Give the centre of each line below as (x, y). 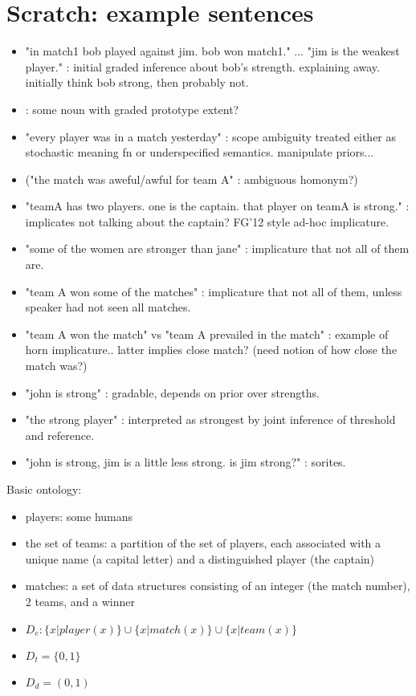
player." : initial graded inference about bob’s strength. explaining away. (202, 66)
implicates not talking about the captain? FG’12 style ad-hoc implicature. (207, 221)
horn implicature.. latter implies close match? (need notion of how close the (211, 350)
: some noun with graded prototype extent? (132, 109)
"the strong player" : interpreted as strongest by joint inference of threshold (210, 419)
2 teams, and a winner (80, 601)
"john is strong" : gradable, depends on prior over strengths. (172, 392)
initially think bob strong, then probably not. (137, 82)
